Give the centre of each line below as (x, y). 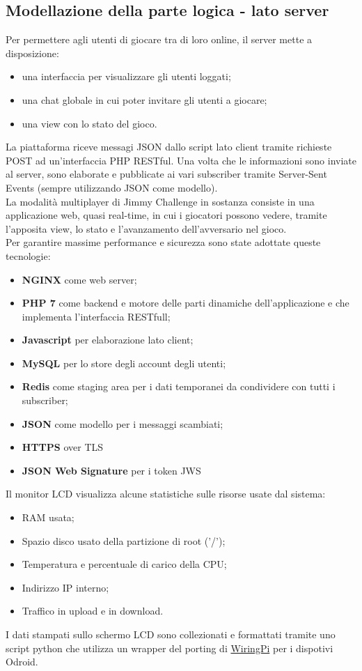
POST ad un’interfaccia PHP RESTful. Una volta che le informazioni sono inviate (181, 160)
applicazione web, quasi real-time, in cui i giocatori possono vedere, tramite (166, 215)
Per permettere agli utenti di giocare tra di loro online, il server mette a (159, 39)
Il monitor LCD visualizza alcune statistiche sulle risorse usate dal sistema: (166, 494)
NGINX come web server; (79, 279)
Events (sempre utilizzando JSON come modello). (112, 187)
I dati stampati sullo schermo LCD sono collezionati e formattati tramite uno (171, 634)
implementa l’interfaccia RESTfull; (96, 316)
